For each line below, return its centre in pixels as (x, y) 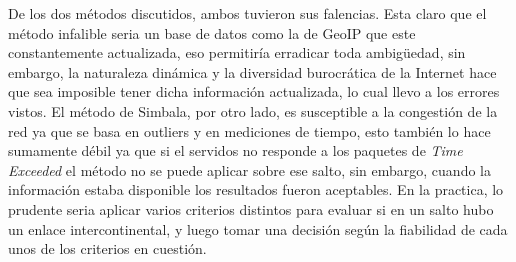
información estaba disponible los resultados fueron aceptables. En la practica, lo (256, 189)
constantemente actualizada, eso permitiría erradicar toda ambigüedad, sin (237, 52)
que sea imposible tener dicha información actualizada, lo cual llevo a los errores (254, 91)
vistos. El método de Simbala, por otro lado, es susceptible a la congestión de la (253, 110)
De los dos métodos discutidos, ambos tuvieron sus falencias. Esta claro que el (247, 13)
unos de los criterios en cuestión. (107, 248)
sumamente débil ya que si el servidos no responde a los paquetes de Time (235, 150)
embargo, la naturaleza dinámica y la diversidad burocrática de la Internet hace (252, 71)
